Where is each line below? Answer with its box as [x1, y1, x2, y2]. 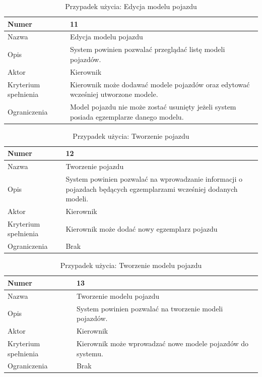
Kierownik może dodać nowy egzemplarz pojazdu [65, 223, 218, 234]
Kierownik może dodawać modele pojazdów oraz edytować [70, 79, 250, 89]
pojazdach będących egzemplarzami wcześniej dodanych [65, 183, 238, 194]
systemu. [76, 348, 103, 358]
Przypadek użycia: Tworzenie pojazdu [73, 130, 189, 141]
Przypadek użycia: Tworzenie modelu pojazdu [60, 260, 202, 271]
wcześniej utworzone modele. [70, 89, 158, 99]
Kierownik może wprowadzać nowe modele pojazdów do [76, 338, 249, 348]
